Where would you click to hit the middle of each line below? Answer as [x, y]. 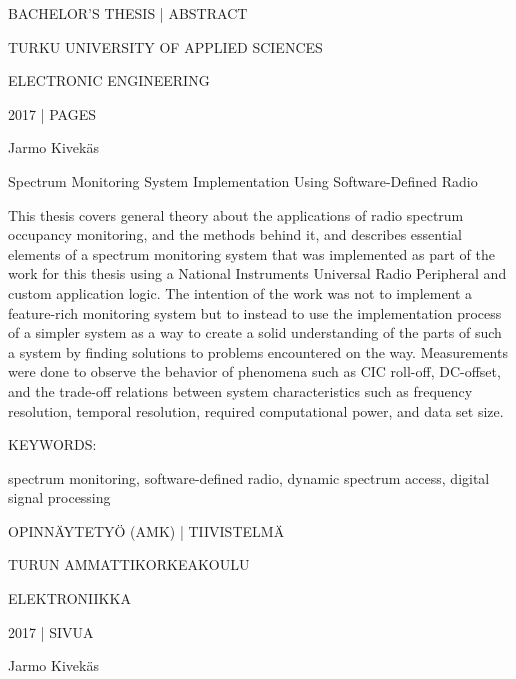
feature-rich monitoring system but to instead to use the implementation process [255, 312]
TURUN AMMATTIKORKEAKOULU [129, 564]
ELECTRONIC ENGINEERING [109, 80]
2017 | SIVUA [51, 631]
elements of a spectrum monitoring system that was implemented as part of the [252, 253]
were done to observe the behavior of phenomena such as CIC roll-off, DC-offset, [254, 371]
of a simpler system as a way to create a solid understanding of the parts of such [255, 332]
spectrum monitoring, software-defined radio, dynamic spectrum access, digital [249, 477]
